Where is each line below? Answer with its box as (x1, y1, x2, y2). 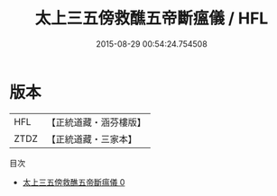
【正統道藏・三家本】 (46, 132, 138, 145)
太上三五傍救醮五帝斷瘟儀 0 (22, 176, 125, 187)
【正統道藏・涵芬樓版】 (46, 116, 147, 129)
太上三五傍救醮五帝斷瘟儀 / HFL (34, 8, 269, 29)
